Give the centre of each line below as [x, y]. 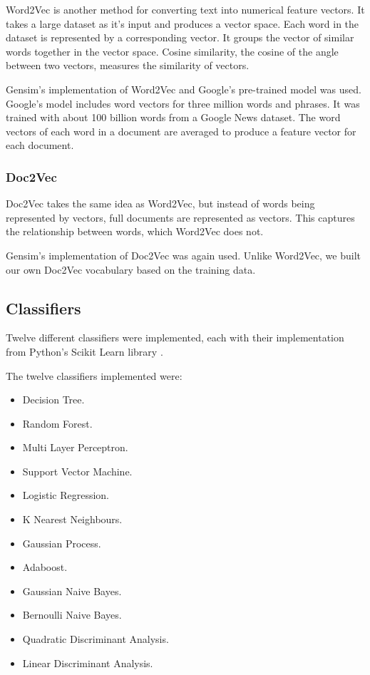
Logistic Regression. [66, 495]
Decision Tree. [53, 400]
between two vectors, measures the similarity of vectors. [128, 65]
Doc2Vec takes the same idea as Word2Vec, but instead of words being [160, 203]
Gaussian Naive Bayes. [72, 591]
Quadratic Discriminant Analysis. [96, 639]
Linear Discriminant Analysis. [88, 663]
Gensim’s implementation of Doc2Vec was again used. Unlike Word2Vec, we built [184, 255]
